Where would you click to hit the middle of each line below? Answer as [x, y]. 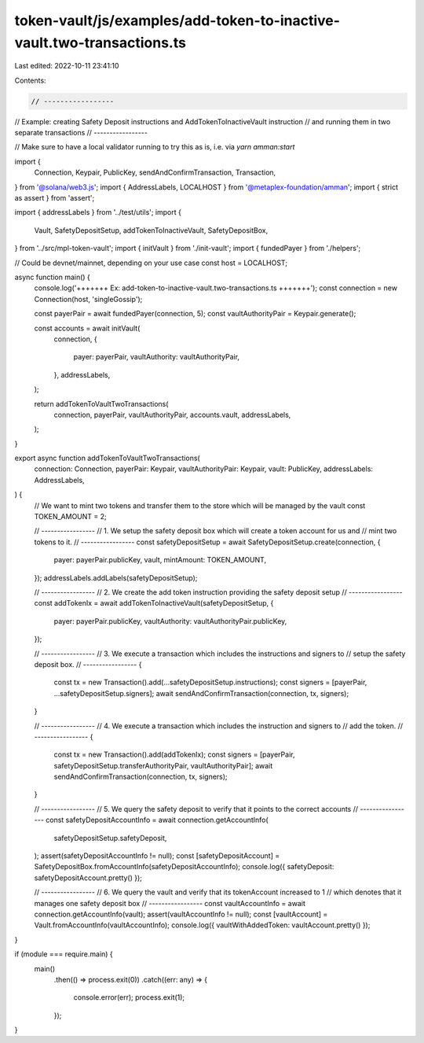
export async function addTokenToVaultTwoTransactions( [107, 458]
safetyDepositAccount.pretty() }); [88, 878]
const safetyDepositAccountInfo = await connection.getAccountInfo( [157, 820]
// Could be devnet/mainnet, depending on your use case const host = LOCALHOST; [151, 263]
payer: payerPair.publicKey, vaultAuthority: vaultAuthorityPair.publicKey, [170, 621]
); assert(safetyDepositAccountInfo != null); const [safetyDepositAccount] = [157, 856]
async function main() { [52, 277]
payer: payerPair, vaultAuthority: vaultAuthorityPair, [156, 357]
